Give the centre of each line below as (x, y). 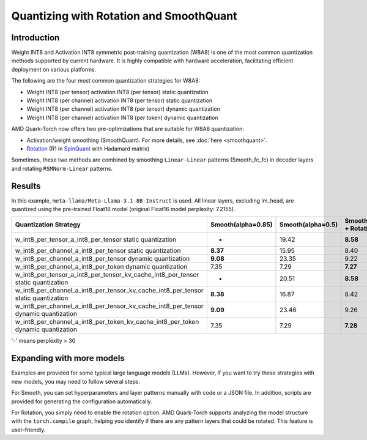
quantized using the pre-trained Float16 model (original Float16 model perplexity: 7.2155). (123, 209)
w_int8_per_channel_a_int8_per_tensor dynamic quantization (102, 259)
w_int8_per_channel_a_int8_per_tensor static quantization (98, 251)
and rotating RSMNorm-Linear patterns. (62, 168)
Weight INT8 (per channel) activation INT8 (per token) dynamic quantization (122, 117)
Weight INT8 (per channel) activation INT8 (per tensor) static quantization (120, 100)
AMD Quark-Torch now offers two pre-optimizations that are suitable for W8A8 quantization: (128, 129)
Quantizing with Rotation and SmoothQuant (124, 16)
